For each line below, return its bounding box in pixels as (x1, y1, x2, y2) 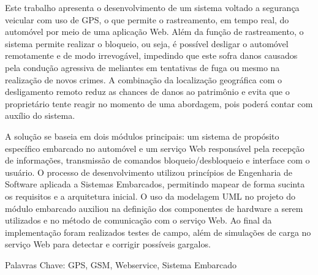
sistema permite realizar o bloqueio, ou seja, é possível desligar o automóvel (5, 37, 289, 50)
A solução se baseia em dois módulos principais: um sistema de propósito (5, 129, 279, 142)
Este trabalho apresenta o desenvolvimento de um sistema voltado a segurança (5, 1, 300, 13)
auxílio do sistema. (5, 109, 75, 122)
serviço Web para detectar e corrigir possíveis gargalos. (5, 238, 211, 251)
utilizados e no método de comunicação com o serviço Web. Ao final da (5, 214, 272, 227)
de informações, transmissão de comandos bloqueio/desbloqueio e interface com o (5, 154, 310, 167)
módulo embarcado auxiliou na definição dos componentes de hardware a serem (5, 202, 303, 214)
